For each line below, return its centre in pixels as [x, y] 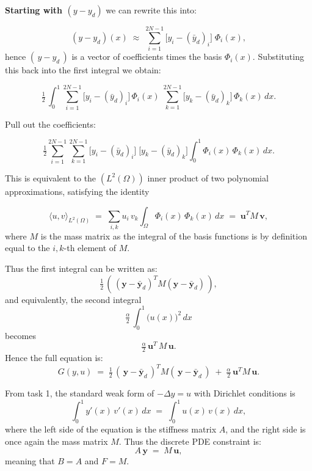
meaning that [30, 461]
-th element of [90, 248]
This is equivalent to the [51, 177]
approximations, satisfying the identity [77, 191]
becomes [21, 335]
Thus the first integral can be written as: [81, 268]
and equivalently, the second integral [73, 299]
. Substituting [278, 57]
